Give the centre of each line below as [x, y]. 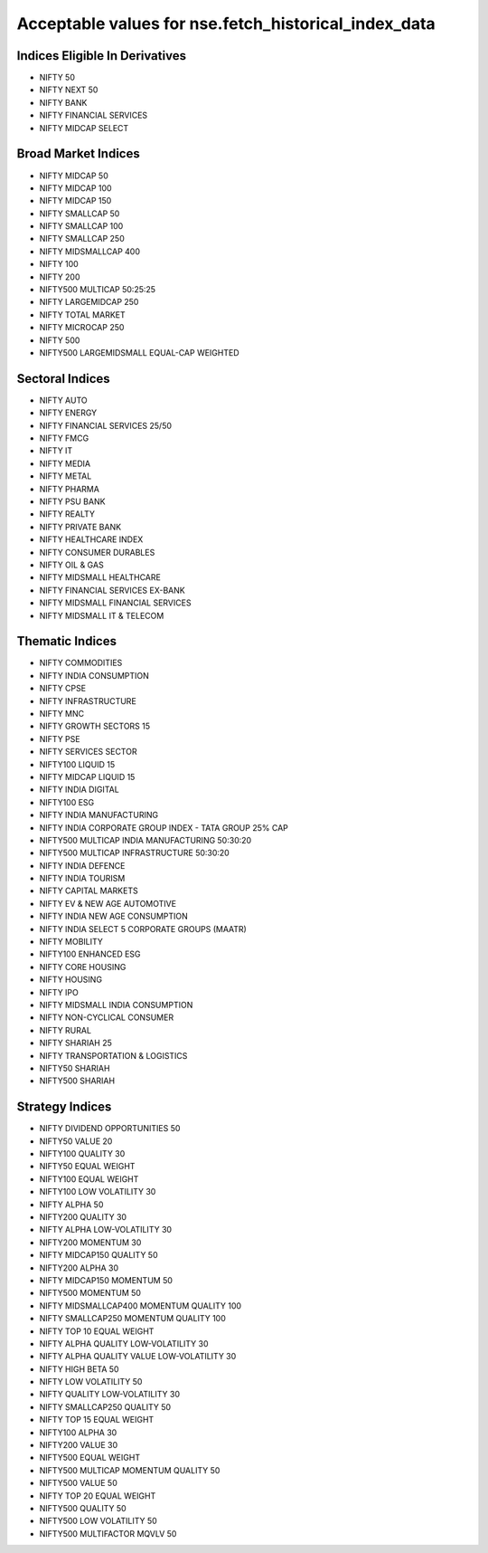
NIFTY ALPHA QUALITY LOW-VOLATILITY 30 [124, 1343]
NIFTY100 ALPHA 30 [78, 1432]
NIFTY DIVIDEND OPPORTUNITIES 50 [110, 1129]
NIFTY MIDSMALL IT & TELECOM [102, 615]
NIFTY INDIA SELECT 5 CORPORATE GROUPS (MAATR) [143, 929]
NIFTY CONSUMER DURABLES [97, 552]
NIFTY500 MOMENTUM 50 [90, 1293]
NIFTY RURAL [66, 1030]
